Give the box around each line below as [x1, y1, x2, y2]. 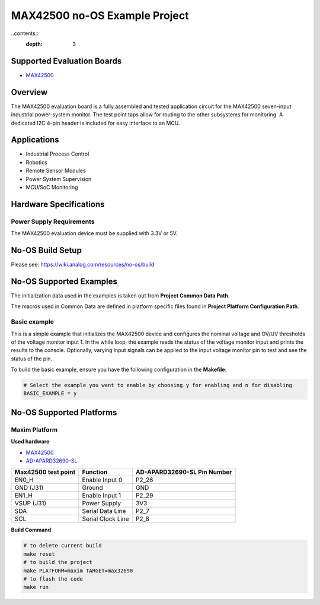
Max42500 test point [14, 468, 76, 476]
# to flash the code [23, 575, 83, 582]
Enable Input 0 [82, 476, 123, 484]
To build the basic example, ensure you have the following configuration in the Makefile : [11, 366, 227, 373]
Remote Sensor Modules [25, 167, 86, 175]
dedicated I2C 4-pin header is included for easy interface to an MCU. [11, 119, 180, 126]
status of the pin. [11, 355, 53, 362]
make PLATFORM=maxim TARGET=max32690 [23, 567, 133, 574]
